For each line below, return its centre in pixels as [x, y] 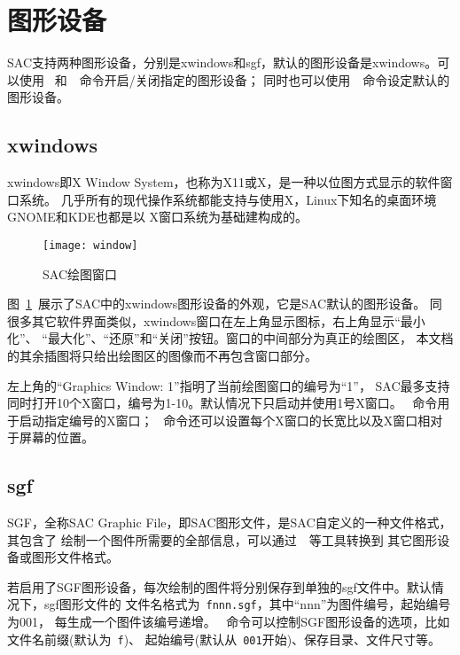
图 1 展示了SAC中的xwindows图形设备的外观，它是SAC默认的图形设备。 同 [225, 304]
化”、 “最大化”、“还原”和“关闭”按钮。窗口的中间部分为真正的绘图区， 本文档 [230, 338]
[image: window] [90, 245]
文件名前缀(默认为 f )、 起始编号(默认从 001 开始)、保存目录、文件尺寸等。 [224, 639]
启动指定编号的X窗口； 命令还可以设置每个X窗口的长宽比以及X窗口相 [225, 420]
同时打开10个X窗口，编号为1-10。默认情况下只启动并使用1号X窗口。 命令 [222, 403]
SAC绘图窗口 [80, 273]
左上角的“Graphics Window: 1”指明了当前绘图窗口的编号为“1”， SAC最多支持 [229, 385]
